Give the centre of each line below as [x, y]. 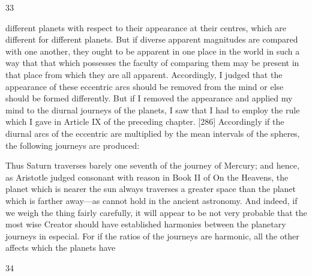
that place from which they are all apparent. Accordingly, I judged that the [144, 74]
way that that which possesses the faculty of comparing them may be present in [152, 63]
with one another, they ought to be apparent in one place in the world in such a [153, 51]
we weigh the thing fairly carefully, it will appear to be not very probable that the [156, 212]
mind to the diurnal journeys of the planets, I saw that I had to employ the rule [153, 109]
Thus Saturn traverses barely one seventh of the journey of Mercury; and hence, [152, 165]
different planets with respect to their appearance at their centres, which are [146, 27]
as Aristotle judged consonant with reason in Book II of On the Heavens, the [147, 177]
